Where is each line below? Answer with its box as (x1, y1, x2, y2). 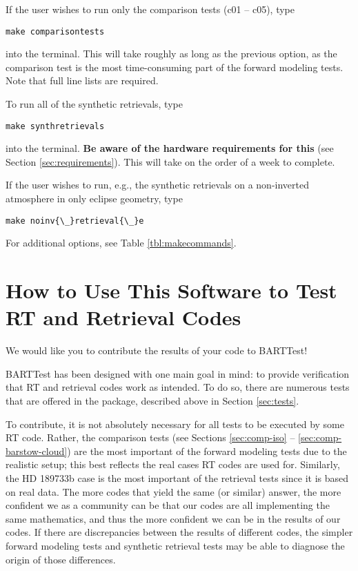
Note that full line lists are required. (6, 73, 159, 88)
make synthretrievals (6, 121, 105, 131)
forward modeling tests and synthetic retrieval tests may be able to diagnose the (6, 538, 345, 552)
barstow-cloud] (6, 443, 68, 458)
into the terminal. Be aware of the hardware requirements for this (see (6, 141, 334, 155)
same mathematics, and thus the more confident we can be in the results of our (6, 511, 341, 525)
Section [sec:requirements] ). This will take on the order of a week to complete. (6, 154, 335, 168)
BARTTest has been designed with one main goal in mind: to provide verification (6, 366, 350, 380)
